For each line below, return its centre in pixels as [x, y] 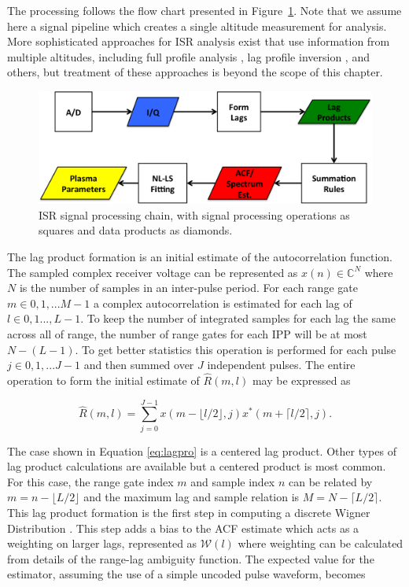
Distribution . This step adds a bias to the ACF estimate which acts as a [183, 528]
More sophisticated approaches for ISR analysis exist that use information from [199, 41]
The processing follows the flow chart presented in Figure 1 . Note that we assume [204, 10]
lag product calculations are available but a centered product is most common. [197, 466]
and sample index [233, 481]
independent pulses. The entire [281, 365]
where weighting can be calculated [321, 543]
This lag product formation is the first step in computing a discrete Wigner [189, 513]
